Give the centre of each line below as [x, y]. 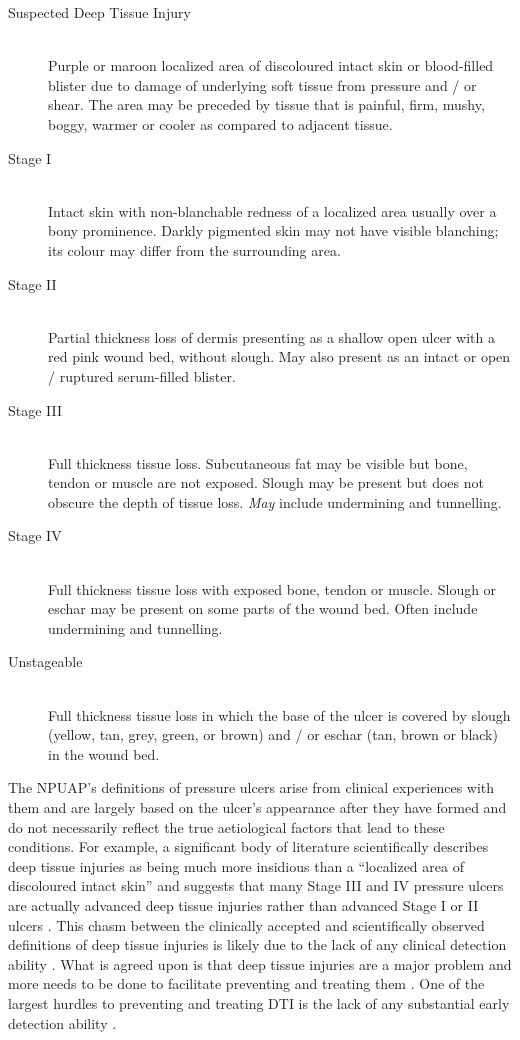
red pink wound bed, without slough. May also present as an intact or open [279, 356]
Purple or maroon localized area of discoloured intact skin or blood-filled [271, 65]
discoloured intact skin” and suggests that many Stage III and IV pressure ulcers [256, 885]
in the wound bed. [104, 753]
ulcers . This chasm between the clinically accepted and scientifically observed [246, 924]
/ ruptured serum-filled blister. [142, 375]
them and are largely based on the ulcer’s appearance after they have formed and [257, 807]
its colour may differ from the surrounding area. [194, 249]
